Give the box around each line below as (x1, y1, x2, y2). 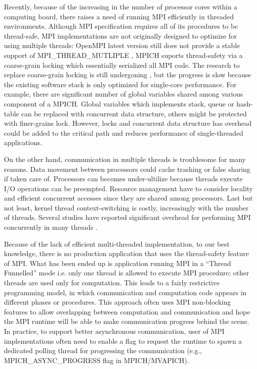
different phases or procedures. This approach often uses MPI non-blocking (4, 297, 231, 307)
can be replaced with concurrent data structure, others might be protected (21, 108, 247, 118)
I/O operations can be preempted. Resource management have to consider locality (4, 183, 253, 193)
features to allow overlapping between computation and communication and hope (4, 306, 250, 316)
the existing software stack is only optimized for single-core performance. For (4, 79, 237, 89)
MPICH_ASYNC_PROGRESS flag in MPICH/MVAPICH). (4, 355, 189, 365)
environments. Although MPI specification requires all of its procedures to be (4, 21, 238, 31)
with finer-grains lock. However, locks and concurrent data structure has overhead (4, 118, 252, 128)
